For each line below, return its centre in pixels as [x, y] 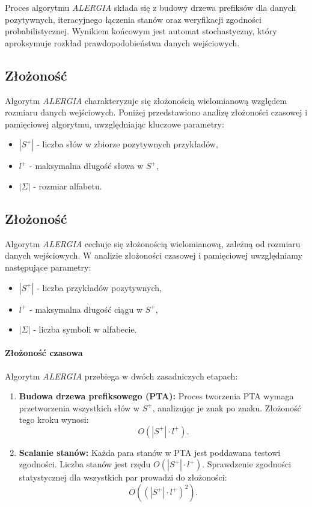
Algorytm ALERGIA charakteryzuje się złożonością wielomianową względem [146, 100]
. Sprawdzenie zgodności [247, 464]
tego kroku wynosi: [54, 419]
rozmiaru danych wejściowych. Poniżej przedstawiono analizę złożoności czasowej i [156, 112]
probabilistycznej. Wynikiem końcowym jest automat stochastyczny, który [141, 31]
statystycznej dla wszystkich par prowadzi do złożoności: [123, 477]
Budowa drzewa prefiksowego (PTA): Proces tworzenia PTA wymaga [156, 396]
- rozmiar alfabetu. [68, 186]
